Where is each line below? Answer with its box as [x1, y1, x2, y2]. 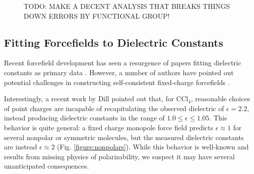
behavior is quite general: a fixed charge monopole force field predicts [4, 122, 214, 132]
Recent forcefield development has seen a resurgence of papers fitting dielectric [4, 58, 241, 68]
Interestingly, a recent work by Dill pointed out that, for [4, 93, 174, 104]
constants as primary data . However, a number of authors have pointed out [4, 67, 234, 77]
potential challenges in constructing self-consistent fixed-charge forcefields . [4, 77, 230, 87]
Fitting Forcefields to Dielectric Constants [4, 34, 223, 50]
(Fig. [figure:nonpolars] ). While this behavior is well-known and [57, 142, 249, 152]
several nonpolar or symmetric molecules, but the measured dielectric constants [4, 132, 244, 142]
